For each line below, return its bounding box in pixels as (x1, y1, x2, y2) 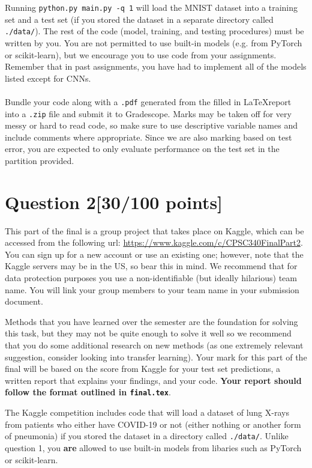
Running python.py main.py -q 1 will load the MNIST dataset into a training (5, 1, 298, 13)
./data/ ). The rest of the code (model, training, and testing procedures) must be (5, 25, 304, 37)
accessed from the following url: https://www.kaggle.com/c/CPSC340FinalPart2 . (5, 236, 303, 249)
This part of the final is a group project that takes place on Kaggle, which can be (5, 224, 304, 237)
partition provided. (5, 154, 74, 166)
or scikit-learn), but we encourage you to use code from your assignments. (5, 48, 277, 61)
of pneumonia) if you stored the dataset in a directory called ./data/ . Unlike (5, 430, 289, 442)
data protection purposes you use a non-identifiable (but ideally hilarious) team (5, 272, 297, 284)
